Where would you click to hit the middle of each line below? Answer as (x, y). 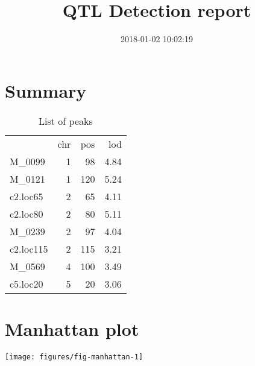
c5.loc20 (27, 283)
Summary (46, 90)
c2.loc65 (27, 196)
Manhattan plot (72, 328)
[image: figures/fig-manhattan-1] (74, 357)
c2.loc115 (29, 248)
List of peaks (66, 121)
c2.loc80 (27, 213)
